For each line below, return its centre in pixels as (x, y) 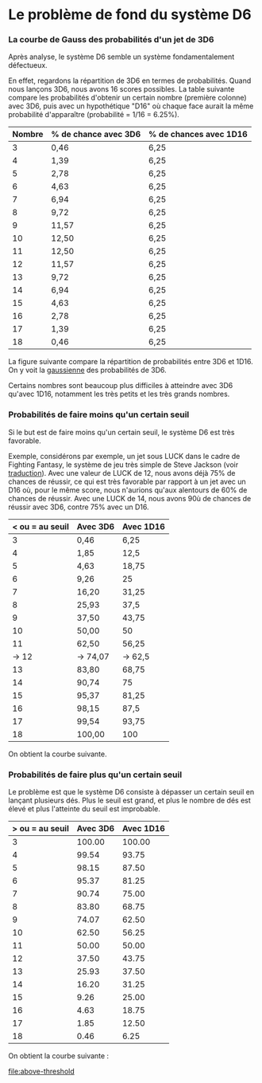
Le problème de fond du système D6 (130, 15)
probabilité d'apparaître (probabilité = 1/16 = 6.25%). (94, 115)
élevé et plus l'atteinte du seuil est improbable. (85, 809)
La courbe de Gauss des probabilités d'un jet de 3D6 (111, 40)
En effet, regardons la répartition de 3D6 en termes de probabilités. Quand (130, 80)
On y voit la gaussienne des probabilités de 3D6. (87, 370)
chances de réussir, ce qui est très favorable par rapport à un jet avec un (127, 481)
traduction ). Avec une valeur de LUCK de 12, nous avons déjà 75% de (122, 473)
